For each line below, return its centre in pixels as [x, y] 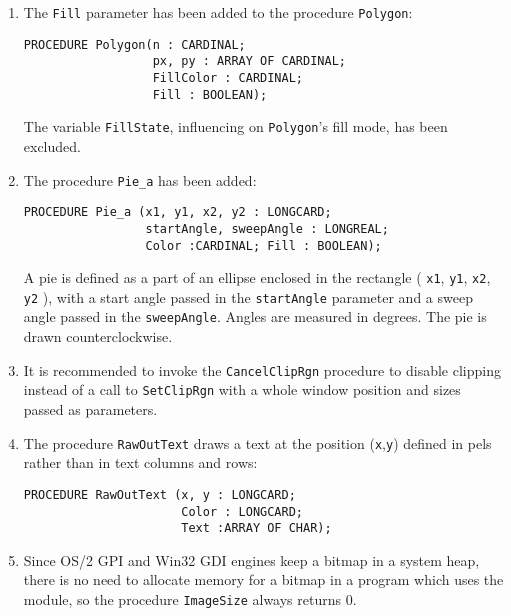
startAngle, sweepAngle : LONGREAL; [267, 228]
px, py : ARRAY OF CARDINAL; [249, 61]
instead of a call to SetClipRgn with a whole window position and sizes [242, 389]
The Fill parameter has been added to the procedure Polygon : [218, 12]
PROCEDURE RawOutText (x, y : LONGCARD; [159, 494]
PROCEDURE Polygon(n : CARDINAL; [134, 44]
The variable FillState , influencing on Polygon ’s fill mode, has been [235, 126]
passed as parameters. [90, 409]
